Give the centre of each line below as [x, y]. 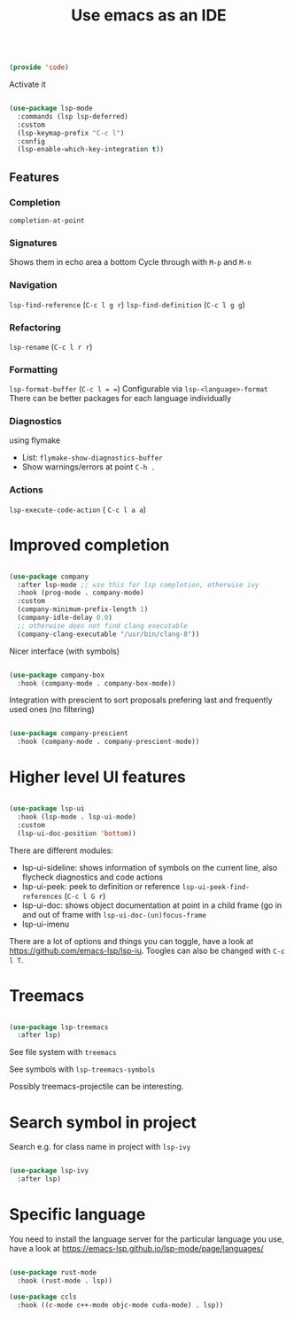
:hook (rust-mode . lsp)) [65, 1281]
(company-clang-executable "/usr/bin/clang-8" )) [108, 634]
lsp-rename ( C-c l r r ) [51, 346]
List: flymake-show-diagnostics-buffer [92, 458]
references [42, 896]
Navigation [33, 285]
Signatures [33, 243]
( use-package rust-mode [53, 1272]
